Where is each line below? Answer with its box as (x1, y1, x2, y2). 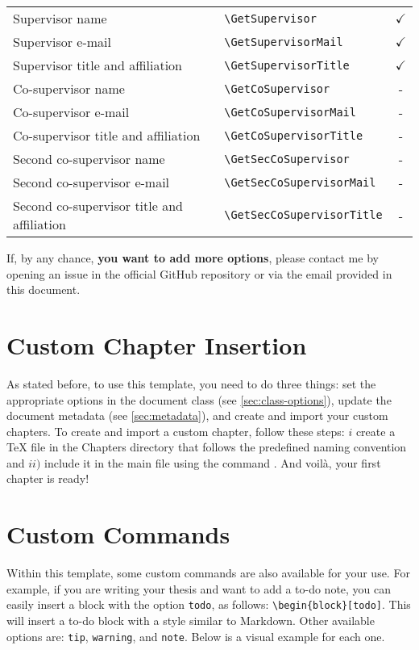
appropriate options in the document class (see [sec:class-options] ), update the (6, 391, 392, 408)
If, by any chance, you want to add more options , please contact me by (6, 250, 379, 266)
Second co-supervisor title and (13, 196, 183, 215)
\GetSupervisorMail (224, 35, 343, 48)
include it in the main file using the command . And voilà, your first (44, 454, 381, 471)
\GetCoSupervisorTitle (224, 128, 363, 142)
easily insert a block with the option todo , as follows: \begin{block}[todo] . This (6, 596, 411, 613)
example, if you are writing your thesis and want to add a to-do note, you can (6, 580, 392, 597)
